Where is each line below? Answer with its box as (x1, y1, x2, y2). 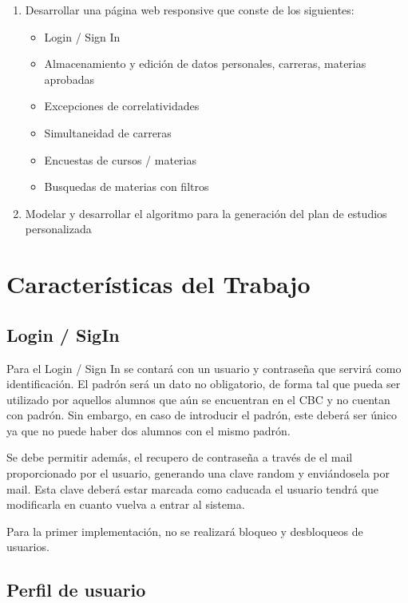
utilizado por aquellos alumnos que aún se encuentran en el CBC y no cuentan (6, 391, 390, 407)
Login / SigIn (6, 322, 120, 347)
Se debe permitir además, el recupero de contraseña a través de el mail (6, 449, 353, 466)
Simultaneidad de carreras (44, 124, 172, 141)
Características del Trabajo (6, 268, 311, 300)
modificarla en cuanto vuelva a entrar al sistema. (6, 496, 245, 513)
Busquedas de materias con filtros (44, 178, 209, 195)
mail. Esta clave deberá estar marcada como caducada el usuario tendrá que (6, 480, 379, 497)
